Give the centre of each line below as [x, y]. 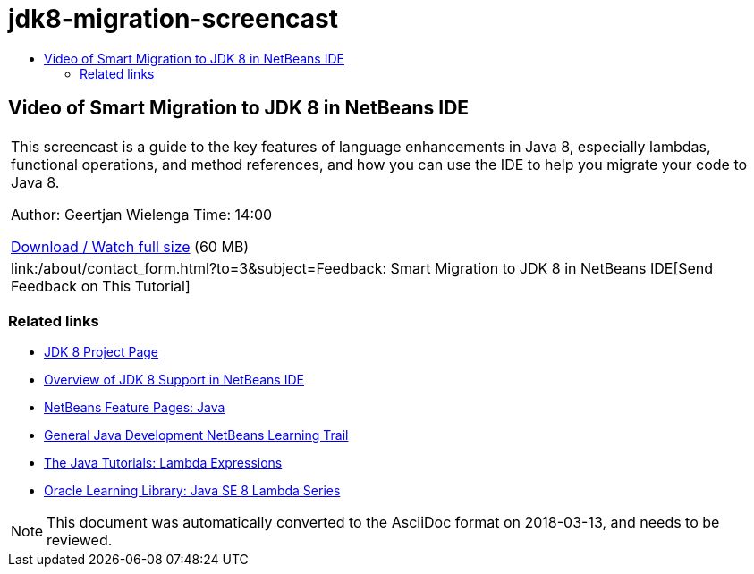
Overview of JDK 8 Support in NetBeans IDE [174, 380]
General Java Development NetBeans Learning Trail [196, 435]
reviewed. [80, 540]
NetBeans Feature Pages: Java [135, 408]
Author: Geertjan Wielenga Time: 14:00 [142, 214]
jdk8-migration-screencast [174, 19]
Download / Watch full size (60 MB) [130, 246]
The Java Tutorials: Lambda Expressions [163, 463]
